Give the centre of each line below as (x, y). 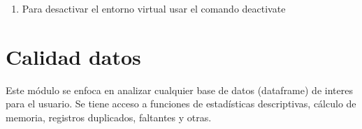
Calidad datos (73, 56)
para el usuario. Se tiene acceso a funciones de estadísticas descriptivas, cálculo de (181, 104)
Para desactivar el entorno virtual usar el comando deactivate (154, 8)
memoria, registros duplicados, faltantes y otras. (109, 117)
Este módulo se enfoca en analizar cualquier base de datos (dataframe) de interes (179, 90)
